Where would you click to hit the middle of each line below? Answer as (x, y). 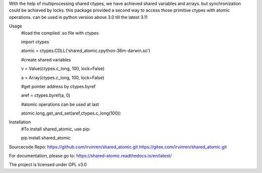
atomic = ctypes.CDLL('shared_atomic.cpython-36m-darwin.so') (86, 51)
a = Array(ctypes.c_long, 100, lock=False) (63, 77)
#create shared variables (46, 60)
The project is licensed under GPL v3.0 (48, 165)
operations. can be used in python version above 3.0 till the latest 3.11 (78, 17)
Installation (20, 122)
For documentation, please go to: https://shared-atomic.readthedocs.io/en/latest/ (90, 156)
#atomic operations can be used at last (60, 104)
